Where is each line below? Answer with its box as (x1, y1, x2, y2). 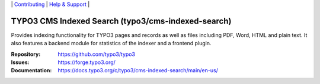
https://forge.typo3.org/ (57, 59, 116, 66)
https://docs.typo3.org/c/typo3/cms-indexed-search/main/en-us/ (57, 67, 219, 74)
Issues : (11, 59, 30, 66)
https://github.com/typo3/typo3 (57, 51, 136, 58)
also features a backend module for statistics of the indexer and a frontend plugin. (11, 40, 212, 47)
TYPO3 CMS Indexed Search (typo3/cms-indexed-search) (11, 16, 232, 26)
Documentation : (11, 67, 52, 74)
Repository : (11, 51, 41, 58)
